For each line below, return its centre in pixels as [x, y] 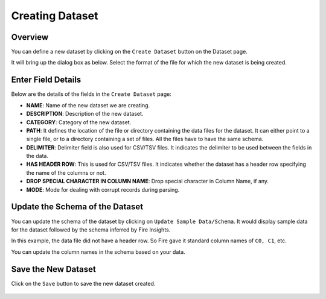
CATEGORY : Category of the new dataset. [79, 122]
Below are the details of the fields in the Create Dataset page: [91, 94]
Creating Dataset [55, 16]
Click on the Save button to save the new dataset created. [83, 283]
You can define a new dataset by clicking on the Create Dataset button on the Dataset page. [129, 52]
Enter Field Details [46, 80]
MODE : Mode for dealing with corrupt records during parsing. [103, 189]
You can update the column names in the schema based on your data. [98, 252]
